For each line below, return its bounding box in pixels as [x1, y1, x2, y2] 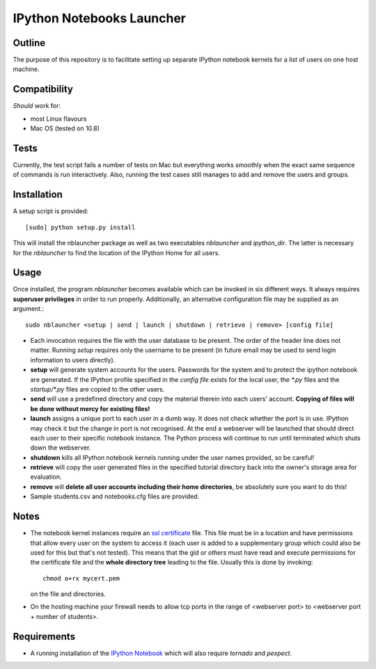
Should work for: [13, 102, 61, 110]
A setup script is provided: [13, 207, 88, 215]
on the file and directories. [30, 590, 106, 599]
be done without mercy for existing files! [30, 404, 150, 413]
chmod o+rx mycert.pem [42, 574, 120, 582]
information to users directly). [30, 355, 116, 364]
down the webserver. [30, 443, 91, 452]
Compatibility [13, 84, 73, 95]
